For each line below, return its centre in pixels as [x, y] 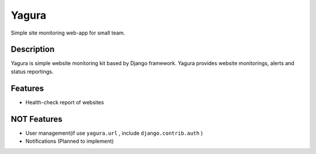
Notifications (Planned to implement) [70, 141]
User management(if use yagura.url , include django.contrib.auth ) [114, 133]
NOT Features [37, 119]
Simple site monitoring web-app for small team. [68, 33]
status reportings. [32, 71]
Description [33, 49]
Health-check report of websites [65, 102]
